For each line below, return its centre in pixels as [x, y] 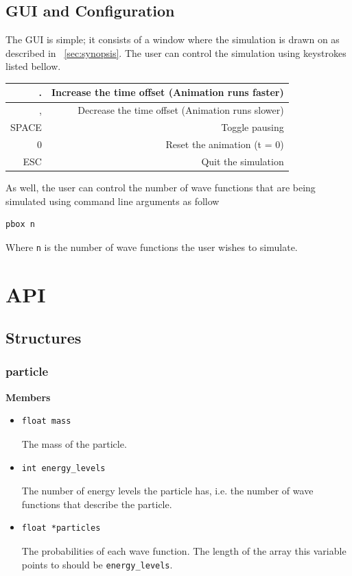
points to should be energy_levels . [97, 564]
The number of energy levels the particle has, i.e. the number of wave [167, 491]
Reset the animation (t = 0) [225, 144]
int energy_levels [63, 468]
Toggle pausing [253, 127]
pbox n [20, 225]
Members [28, 397]
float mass [46, 421]
